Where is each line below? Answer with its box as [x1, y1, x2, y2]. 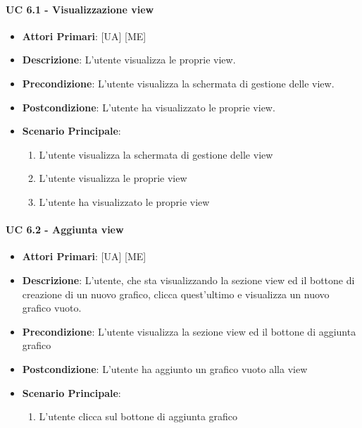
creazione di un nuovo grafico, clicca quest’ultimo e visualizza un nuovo [22, 286, 330, 301]
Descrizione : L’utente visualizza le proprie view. [22, 52, 236, 67]
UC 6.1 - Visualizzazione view [6, 1, 154, 16]
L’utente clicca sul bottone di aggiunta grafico [39, 409, 238, 424]
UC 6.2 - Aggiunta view [6, 222, 124, 237]
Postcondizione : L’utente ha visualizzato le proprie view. [22, 99, 275, 114]
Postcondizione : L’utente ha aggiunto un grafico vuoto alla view [22, 361, 308, 376]
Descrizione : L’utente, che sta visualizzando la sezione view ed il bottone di [22, 272, 355, 287]
